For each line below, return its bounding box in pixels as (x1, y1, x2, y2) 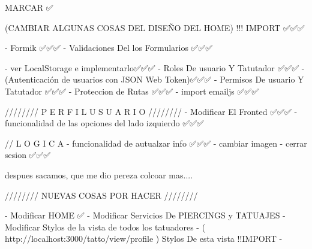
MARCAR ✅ (5, 1, 53, 13)
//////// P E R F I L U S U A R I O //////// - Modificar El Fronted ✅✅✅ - (5, 105, 298, 117)
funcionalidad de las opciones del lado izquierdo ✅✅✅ (5, 117, 204, 129)
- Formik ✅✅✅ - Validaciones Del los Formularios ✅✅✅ (5, 41, 213, 54)
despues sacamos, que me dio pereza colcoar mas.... (5, 168, 193, 181)
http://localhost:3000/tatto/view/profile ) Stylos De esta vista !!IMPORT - (5, 232, 283, 245)
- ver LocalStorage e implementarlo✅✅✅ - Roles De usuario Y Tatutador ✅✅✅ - (5, 61, 305, 74)
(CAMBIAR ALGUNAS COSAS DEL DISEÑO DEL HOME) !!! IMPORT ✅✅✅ (5, 21, 305, 34)
